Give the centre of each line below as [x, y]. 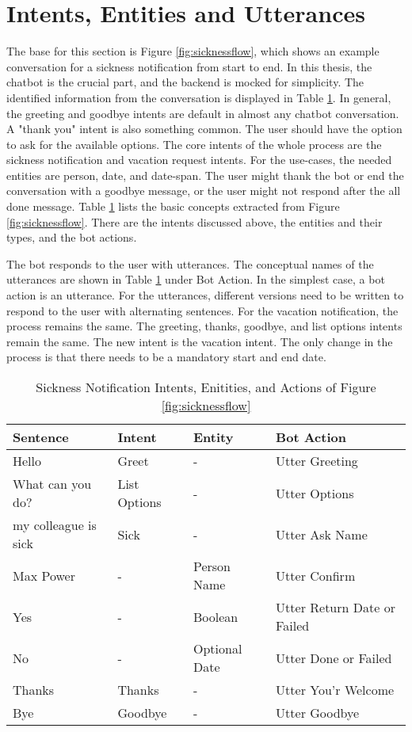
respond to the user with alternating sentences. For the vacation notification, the [202, 310]
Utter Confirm [316, 575]
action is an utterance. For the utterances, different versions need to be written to [205, 295]
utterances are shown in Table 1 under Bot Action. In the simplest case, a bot [196, 279]
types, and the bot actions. [72, 237]
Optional [217, 648]
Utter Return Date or [336, 607]
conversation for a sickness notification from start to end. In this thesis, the [189, 66]
